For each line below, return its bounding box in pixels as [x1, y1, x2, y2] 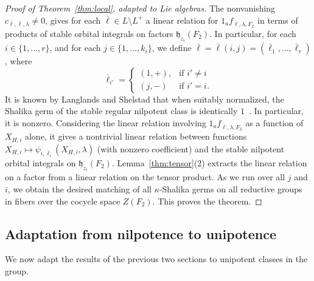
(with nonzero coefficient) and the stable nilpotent [97, 142, 285, 155]
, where [5, 55, 32, 67]
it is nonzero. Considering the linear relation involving [5, 116, 206, 129]
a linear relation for [145, 13, 218, 26]
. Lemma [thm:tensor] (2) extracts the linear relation [111, 157, 307, 169]
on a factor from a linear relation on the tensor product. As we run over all [5, 171, 285, 183]
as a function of [245, 116, 304, 129]
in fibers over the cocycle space [5, 194, 120, 207]
